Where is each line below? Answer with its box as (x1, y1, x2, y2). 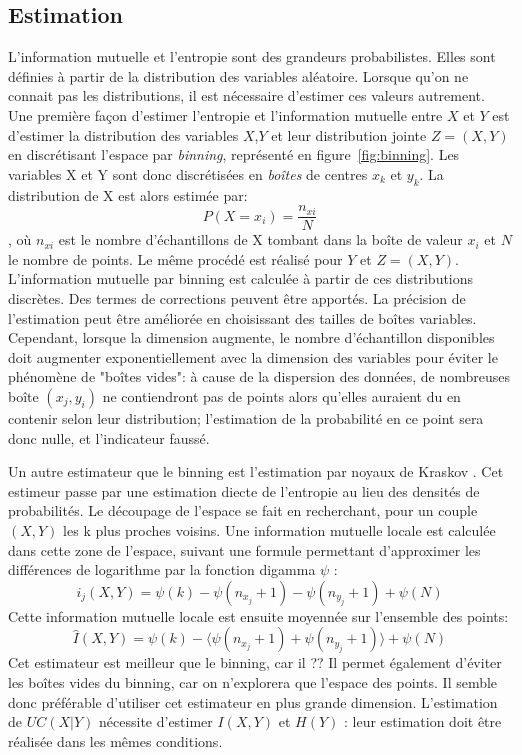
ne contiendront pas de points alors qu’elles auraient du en (102, 385, 461, 406)
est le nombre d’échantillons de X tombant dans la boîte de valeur (58, 229, 463, 250)
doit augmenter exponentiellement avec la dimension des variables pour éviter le (8, 346, 498, 367)
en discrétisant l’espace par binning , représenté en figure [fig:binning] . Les (8, 144, 460, 165)
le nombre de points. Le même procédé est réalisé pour (8, 248, 343, 269)
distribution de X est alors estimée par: (8, 184, 248, 205)
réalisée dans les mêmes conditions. (8, 730, 223, 751)
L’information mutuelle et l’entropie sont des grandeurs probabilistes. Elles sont (8, 46, 496, 67)
